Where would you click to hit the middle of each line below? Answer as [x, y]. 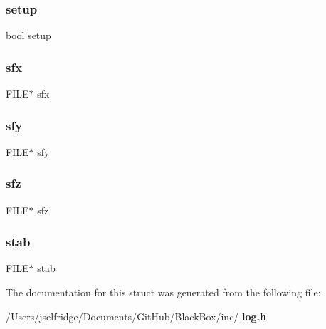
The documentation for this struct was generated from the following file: [163, 292]
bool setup [28, 35]
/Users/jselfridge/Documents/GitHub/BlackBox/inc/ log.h [136, 316]
